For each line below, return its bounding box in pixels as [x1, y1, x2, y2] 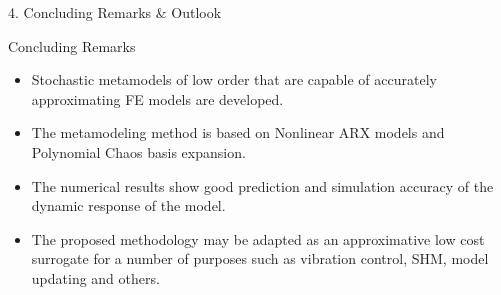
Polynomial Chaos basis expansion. [31, 141, 246, 162]
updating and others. [31, 267, 160, 288]
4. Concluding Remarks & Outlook [8, 2, 222, 22]
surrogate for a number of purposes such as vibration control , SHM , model [31, 248, 489, 269]
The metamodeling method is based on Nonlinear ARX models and [31, 122, 445, 143]
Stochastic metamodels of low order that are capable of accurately [31, 69, 437, 90]
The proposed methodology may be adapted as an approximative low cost [31, 228, 485, 249]
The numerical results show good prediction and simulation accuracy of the [31, 175, 494, 196]
